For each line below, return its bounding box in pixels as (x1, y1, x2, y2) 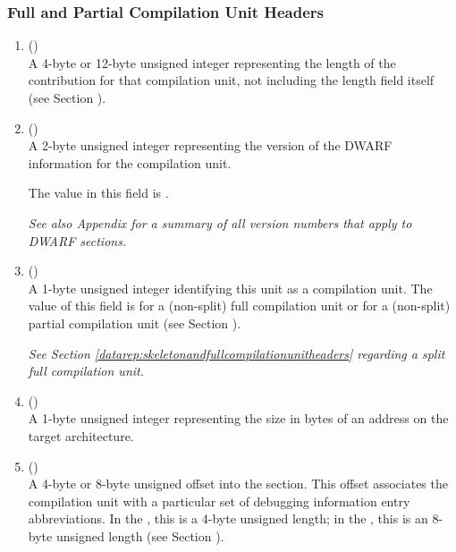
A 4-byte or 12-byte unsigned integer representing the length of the (28, 53, 396, 72)
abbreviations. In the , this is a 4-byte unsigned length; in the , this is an (28, 509, 428, 528)
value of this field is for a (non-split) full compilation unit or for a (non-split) (28, 296, 451, 315)
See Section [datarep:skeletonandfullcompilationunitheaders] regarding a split (28, 344, 445, 362)
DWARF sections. (28, 231, 127, 250)
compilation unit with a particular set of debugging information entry (28, 491, 410, 510)
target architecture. (28, 426, 134, 445)
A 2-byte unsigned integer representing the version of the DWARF (28, 136, 393, 155)
